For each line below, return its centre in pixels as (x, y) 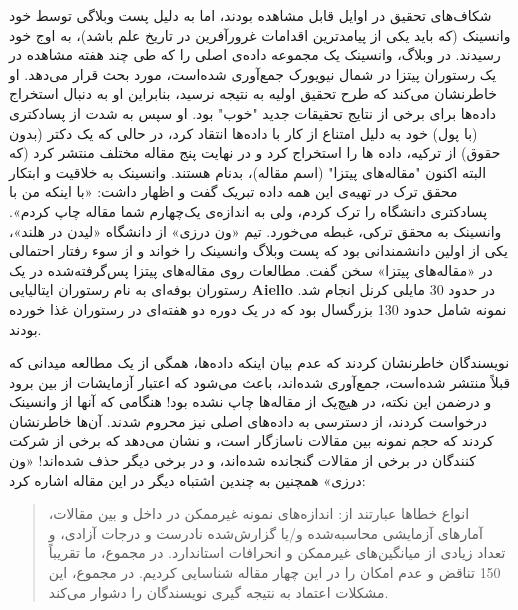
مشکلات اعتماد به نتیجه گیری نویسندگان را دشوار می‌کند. (218, 591)
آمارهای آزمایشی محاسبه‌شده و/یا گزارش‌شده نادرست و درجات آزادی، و (265, 532)
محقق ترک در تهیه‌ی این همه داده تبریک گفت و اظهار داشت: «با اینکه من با (233, 191)
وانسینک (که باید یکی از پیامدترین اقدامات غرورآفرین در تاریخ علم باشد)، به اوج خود (260, 34)
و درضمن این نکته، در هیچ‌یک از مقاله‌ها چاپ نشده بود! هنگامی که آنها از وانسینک (250, 401)
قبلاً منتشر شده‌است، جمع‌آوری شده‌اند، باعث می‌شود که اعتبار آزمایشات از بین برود (260, 381)
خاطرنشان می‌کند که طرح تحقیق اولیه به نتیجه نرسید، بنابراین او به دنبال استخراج (253, 93)
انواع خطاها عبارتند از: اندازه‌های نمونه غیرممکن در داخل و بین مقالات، (259, 513)
